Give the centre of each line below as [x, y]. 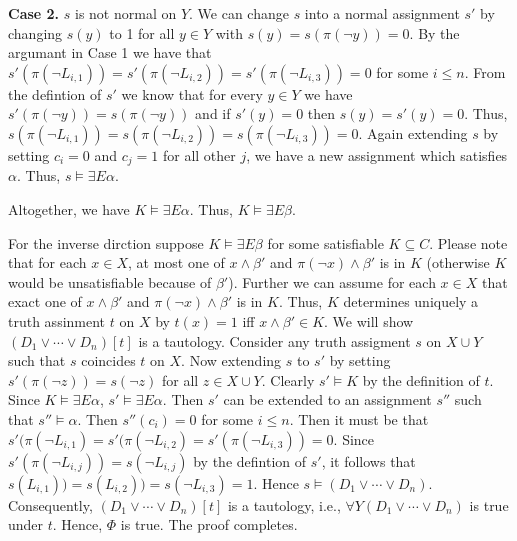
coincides [108, 360]
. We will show [369, 320]
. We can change [239, 13]
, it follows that [368, 460]
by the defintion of [250, 460]
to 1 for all [142, 32]
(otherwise [458, 262]
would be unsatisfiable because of [110, 281]
